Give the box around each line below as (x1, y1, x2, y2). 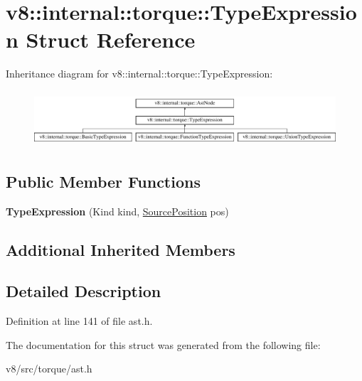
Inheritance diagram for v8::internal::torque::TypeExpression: (6, 66, 273, 81)
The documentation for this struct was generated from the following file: (6, 337, 321, 352)
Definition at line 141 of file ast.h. (6, 313, 153, 328)
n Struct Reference (6, 25, 196, 54)
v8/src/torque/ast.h (6, 361, 92, 376)
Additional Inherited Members (6, 238, 235, 260)
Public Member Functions (6, 170, 201, 192)
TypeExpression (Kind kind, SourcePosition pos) (6, 203, 229, 218)
